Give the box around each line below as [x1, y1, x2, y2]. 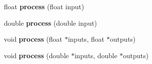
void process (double [4, 50, 69, 60]
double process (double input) [4, 17, 97, 28]
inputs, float [68, 34, 104, 44]
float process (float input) [4, 1, 84, 11]
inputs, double [74, 50, 118, 60]
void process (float [4, 34, 63, 44]
